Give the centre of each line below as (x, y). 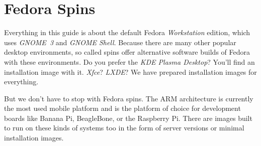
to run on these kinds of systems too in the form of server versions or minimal (124, 128)
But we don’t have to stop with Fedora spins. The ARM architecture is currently (129, 98)
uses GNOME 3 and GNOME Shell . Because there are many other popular (120, 42)
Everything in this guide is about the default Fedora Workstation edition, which (127, 32)
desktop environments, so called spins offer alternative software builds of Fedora (127, 52)
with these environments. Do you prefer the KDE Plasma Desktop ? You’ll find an (129, 61)
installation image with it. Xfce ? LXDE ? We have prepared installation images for (130, 71)
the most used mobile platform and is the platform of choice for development (122, 108)
